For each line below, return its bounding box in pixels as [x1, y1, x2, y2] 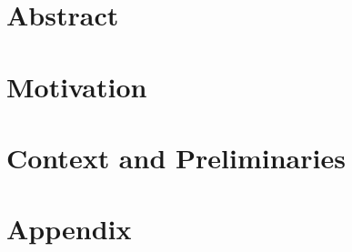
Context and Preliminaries [6, 138, 346, 176]
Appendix [6, 210, 132, 247]
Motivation [6, 67, 147, 105]
